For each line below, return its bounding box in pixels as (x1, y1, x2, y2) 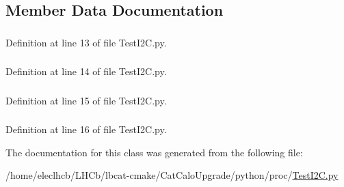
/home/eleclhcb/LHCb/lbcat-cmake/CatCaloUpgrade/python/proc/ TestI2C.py (5, 168, 339, 182)
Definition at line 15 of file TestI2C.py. (5, 93, 167, 107)
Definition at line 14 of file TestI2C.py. (5, 64, 167, 78)
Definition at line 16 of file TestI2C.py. (5, 122, 167, 136)
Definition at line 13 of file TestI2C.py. (5, 35, 167, 49)
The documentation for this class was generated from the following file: (5, 145, 303, 159)
